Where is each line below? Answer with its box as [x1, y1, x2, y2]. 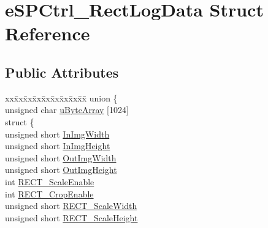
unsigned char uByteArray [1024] [5, 103, 129, 116]
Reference [5, 21, 90, 46]
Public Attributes [5, 62, 119, 81]
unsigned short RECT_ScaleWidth [5, 199, 137, 212]
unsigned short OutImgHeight [5, 163, 117, 176]
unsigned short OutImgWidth [5, 151, 117, 164]
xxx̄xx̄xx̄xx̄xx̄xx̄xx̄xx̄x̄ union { [5, 91, 118, 104]
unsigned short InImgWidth [5, 127, 110, 140]
